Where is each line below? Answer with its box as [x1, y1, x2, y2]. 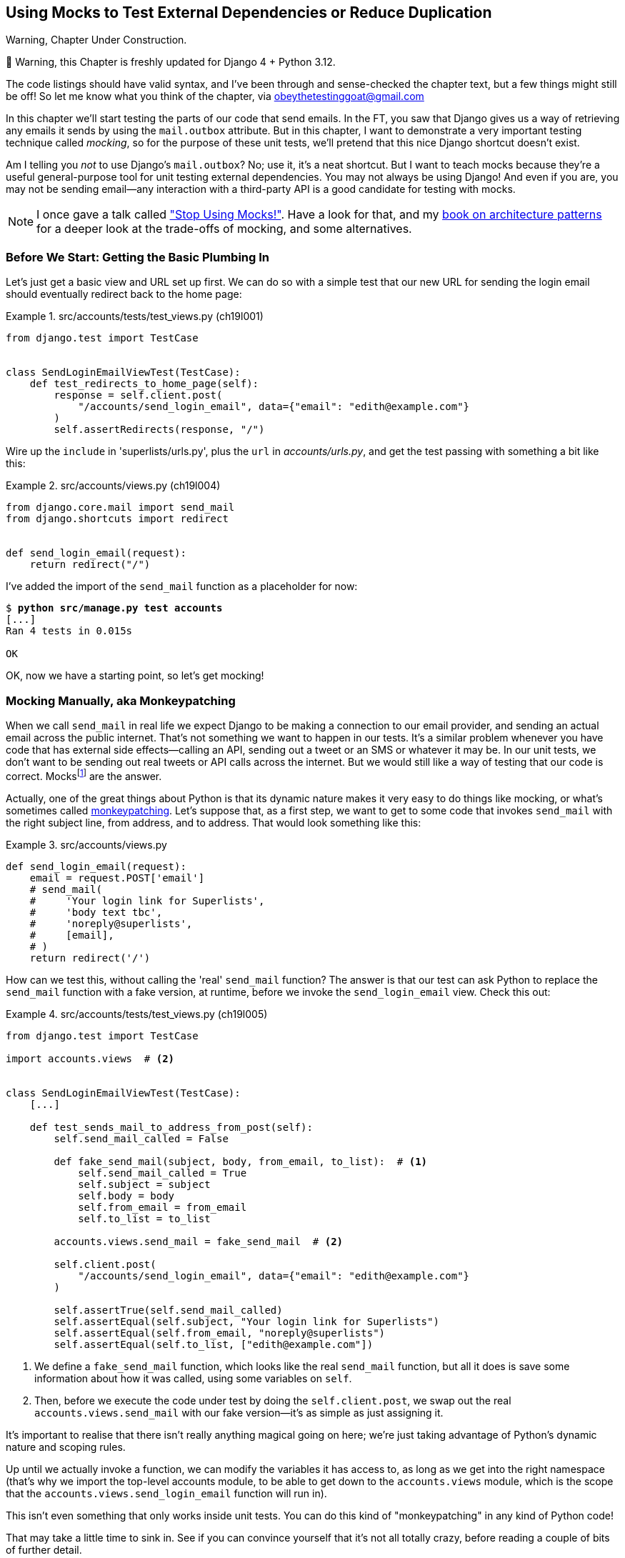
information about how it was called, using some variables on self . [34, 1372, 352, 1384]
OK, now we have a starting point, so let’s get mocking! [6, 669, 264, 682]
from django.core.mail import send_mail [6, 501, 235, 514]
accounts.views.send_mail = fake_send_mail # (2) [54, 1235, 344, 1247]
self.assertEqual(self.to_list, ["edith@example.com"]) [54, 1338, 374, 1350]
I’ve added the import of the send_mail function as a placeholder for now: [6, 580, 358, 593]
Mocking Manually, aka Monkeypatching [6, 693, 236, 708]
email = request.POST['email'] [29, 872, 205, 884]
